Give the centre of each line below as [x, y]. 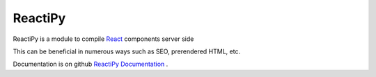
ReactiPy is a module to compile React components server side [103, 39]
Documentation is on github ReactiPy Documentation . [91, 64]
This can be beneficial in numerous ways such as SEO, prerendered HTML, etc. [126, 51]
